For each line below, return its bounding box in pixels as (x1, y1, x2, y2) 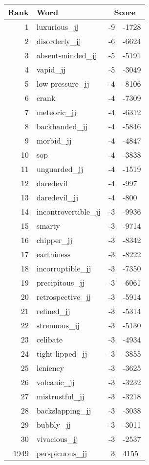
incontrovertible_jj (36, 206, 101, 217)
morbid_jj (36, 135, 72, 146)
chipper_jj (36, 234, 73, 245)
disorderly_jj (36, 35, 81, 47)
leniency (36, 362, 64, 373)
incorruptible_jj (36, 263, 91, 274)
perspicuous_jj (36, 447, 87, 459)
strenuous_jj (36, 319, 80, 331)
